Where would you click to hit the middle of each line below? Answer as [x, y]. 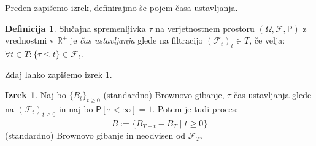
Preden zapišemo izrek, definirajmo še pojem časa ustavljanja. [121, 7]
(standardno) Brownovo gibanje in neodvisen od [95, 135]
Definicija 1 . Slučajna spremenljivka [75, 28]
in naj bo [76, 108]
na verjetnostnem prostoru [205, 28]
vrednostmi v [30, 40]
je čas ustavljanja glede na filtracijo [137, 40]
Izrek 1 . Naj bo [36, 95]
